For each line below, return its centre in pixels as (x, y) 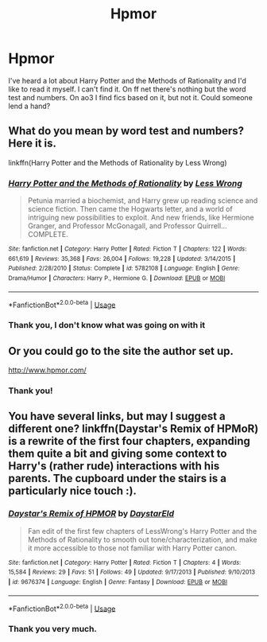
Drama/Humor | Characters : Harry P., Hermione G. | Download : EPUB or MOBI (117, 278)
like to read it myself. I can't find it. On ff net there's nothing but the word (127, 89)
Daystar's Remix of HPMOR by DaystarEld (91, 514)
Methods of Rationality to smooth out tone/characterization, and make (142, 539)
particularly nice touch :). (73, 491)
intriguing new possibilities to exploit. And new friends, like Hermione (141, 218)
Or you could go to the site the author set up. (121, 351)
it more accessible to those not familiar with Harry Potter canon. (132, 548)
